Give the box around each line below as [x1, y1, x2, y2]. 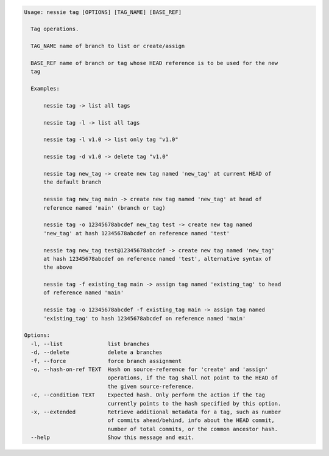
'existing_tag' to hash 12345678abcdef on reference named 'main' [43, 315, 246, 322]
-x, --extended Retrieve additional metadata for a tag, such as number [30, 408, 281, 415]
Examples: [30, 85, 60, 92]
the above [43, 264, 73, 271]
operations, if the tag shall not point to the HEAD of [107, 375, 278, 381]
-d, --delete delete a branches [30, 349, 163, 356]
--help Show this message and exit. [30, 434, 195, 441]
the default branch [43, 179, 102, 185]
